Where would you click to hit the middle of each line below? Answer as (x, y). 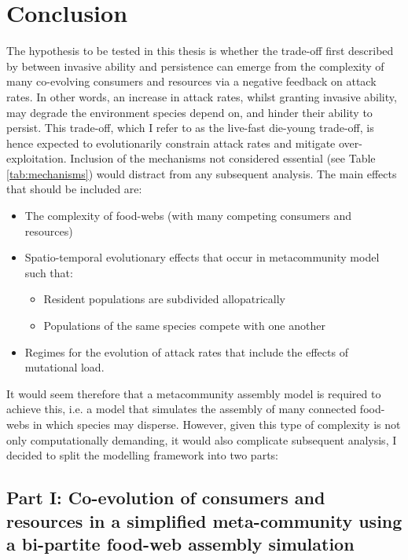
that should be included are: (74, 189)
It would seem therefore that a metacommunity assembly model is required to (194, 393)
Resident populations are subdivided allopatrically (164, 299)
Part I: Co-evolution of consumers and (166, 498)
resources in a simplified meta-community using (204, 520)
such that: (49, 272)
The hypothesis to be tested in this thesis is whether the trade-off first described (200, 51)
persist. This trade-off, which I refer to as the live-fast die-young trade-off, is (190, 128)
